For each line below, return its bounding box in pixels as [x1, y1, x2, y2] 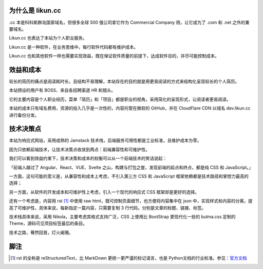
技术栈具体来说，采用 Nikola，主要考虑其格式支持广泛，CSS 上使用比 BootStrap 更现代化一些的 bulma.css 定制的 [9, 214, 236, 219]
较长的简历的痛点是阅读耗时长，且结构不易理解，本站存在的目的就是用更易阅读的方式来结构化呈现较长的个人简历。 [9, 78, 240, 84]
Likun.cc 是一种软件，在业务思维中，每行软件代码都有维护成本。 [9, 44, 138, 50]
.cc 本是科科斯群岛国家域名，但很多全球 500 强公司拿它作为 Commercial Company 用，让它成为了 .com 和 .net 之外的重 [9, 19, 250, 25]
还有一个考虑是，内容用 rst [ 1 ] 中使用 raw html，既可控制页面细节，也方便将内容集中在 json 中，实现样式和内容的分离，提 [9, 198, 253, 204]
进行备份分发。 [9, 112, 39, 118]
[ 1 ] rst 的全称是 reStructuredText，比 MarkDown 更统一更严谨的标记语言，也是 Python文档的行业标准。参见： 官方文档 [10, 255, 247, 261]
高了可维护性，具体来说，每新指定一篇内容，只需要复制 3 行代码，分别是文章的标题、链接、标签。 [9, 205, 207, 211]
